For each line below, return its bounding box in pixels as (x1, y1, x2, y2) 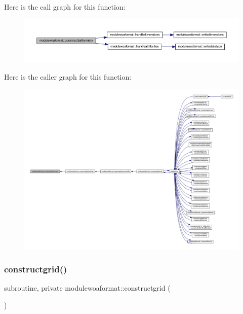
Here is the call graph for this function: (4, 2, 126, 12)
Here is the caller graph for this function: (4, 71, 132, 82)
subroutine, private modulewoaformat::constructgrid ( (4, 283, 171, 293)
